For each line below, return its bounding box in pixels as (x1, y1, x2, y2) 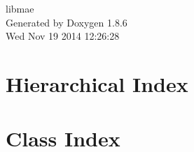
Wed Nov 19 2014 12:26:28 (6, 29, 120, 43)
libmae (6, 1, 34, 15)
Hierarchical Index (6, 69, 188, 98)
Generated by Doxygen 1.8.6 (6, 15, 127, 29)
